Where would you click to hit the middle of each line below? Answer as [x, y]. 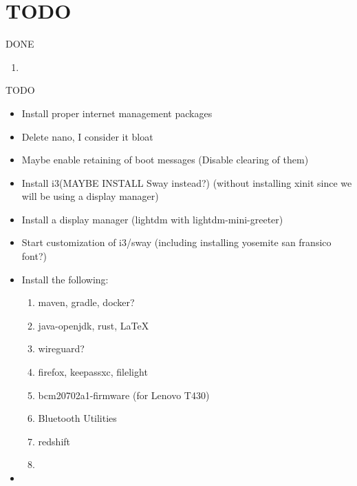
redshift [54, 441]
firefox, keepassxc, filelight [93, 372]
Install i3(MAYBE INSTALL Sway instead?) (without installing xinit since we [187, 182]
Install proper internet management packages [117, 113]
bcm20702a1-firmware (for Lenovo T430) [124, 395]
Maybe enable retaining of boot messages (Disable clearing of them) [165, 160]
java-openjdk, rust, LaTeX [94, 325]
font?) [34, 256]
